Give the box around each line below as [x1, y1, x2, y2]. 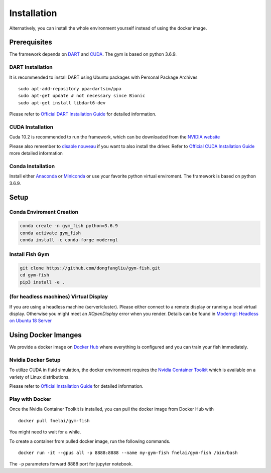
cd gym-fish [20, 272, 50, 278]
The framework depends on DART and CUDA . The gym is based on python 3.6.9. [9, 51, 177, 57]
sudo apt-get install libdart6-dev [18, 100, 106, 105]
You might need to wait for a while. [9, 429, 81, 435]
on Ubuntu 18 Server [9, 318, 52, 324]
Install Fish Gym [9, 251, 50, 258]
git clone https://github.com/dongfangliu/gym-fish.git [20, 265, 161, 271]
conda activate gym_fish [20, 230, 81, 236]
